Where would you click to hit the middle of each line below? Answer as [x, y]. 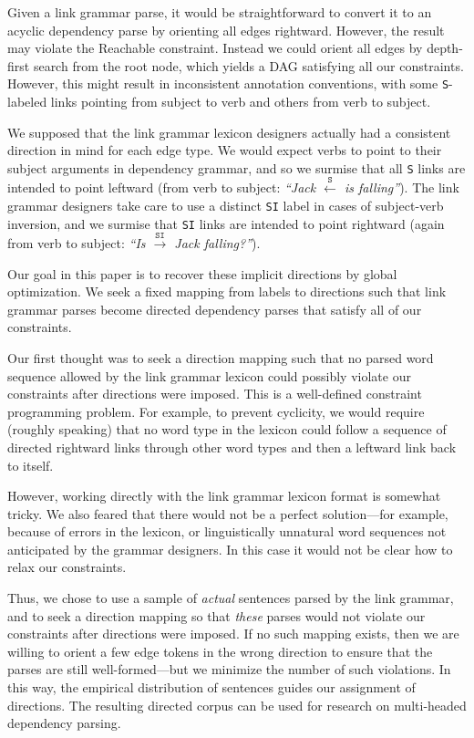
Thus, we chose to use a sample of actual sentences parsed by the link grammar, [231, 598]
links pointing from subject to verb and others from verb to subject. [241, 102]
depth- [445, 48]
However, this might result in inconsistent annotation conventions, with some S [228, 83]
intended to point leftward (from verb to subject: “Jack [162, 187]
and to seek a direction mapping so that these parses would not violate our [216, 615]
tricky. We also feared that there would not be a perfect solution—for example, [228, 513]
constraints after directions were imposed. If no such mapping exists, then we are [233, 634]
